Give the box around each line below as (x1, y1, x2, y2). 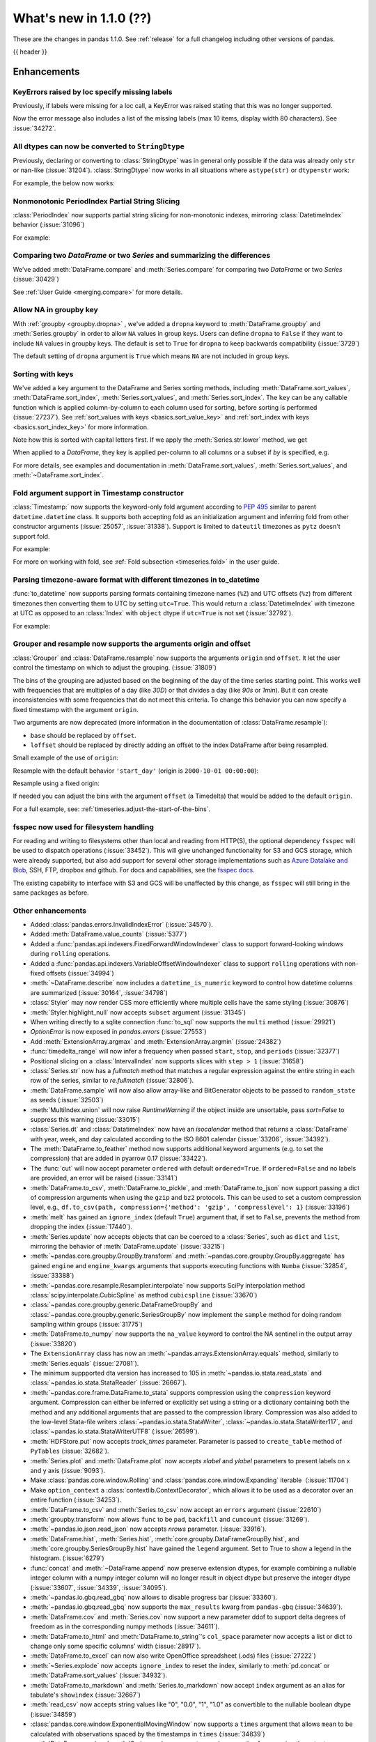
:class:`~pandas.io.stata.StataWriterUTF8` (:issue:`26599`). (30, 1427, 200, 1435)
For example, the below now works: (13, 178, 115, 187)
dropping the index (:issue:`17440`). (30, 1223, 132, 1231)
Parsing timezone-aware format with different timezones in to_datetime (13, 575, 260, 585)
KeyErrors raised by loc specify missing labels (13, 87, 173, 97)
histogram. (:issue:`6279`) (30, 1554, 104, 1562)
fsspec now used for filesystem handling (13, 822, 155, 832)
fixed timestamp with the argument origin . (13, 705, 139, 714)
